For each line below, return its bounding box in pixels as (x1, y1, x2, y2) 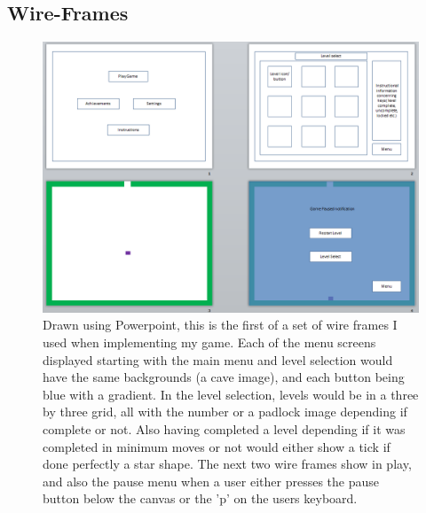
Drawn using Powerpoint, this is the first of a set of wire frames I (43, 315, 398, 334)
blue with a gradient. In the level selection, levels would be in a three (43, 385, 419, 403)
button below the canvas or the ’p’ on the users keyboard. (43, 489, 358, 508)
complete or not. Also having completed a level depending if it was (43, 419, 406, 438)
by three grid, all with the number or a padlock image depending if (43, 402, 407, 421)
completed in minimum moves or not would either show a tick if (43, 437, 390, 455)
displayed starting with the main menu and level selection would (43, 350, 393, 369)
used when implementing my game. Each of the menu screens (43, 332, 376, 351)
